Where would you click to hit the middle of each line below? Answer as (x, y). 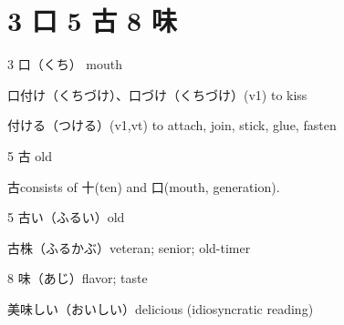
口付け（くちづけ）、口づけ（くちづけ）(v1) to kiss (157, 94)
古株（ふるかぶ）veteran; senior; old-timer (129, 247)
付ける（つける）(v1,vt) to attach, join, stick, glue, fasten (172, 125)
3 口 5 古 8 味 (92, 20)
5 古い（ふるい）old (66, 217)
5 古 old (30, 155)
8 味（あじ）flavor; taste (78, 278)
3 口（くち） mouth (65, 64)
